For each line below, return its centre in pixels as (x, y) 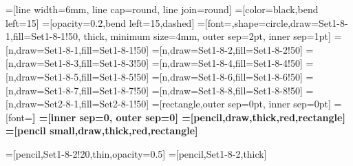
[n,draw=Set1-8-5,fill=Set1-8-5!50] (77, 76)
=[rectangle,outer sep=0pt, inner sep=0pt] (241, 104)
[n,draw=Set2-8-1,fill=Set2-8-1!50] (77, 104)
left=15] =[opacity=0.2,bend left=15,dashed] (100, 22)
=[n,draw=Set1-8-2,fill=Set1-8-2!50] (227, 49)
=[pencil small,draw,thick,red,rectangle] (102, 131)
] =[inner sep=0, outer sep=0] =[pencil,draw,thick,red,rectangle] (189, 117)
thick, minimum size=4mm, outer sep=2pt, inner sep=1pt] (207, 36)
